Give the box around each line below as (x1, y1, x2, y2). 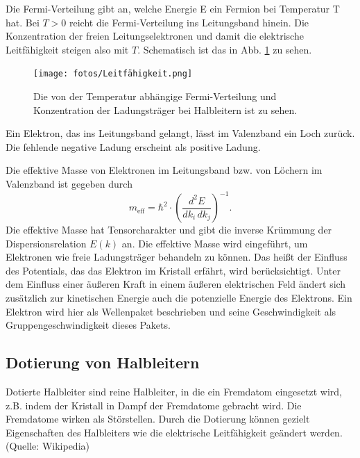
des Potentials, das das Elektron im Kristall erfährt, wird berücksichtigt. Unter (6, 263, 341, 277)
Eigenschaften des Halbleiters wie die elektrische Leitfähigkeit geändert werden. (6, 425, 343, 439)
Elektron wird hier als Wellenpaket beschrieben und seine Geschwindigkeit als (6, 304, 336, 318)
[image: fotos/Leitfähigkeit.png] (33, 69, 193, 79)
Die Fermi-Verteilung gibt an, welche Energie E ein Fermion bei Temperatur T (6, 1, 340, 15)
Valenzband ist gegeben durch (6, 177, 132, 190)
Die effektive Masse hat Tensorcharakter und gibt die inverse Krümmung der (6, 222, 332, 237)
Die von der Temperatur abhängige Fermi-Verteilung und (33, 89, 277, 104)
